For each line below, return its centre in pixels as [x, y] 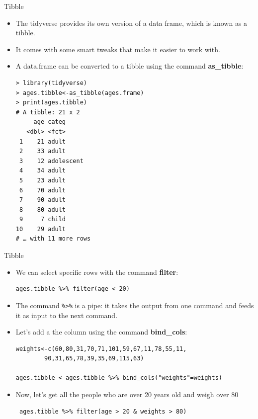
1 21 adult [43, 141]
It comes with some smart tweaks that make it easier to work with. [118, 49]
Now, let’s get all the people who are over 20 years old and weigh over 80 [127, 394]
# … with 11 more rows [53, 239]
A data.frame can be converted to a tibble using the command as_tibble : [129, 66]
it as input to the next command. [67, 315]
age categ [50, 122]
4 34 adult [43, 171]
